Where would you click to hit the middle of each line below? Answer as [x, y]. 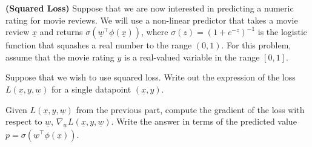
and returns [61, 32]
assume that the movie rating [60, 57]
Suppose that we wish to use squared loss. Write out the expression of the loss [151, 77]
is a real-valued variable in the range [192, 57]
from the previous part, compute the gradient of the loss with [190, 109]
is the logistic [282, 32]
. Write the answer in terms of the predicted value [204, 121]
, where [155, 32]
